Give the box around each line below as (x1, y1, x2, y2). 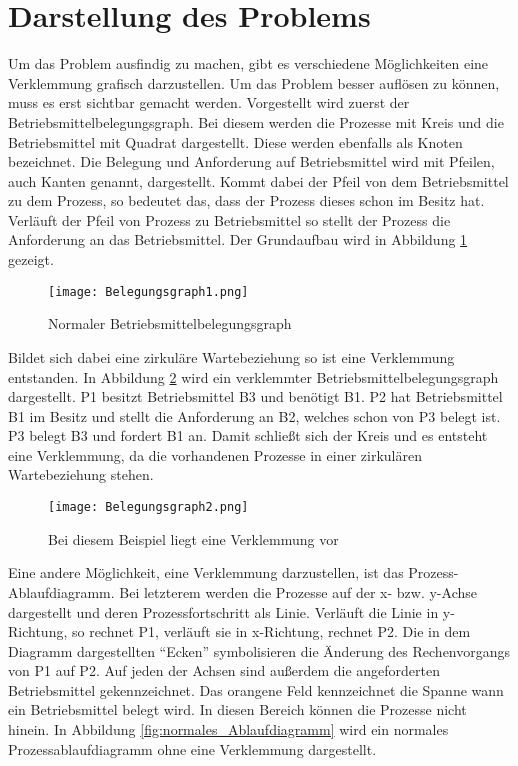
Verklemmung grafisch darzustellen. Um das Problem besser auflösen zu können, (8, 72, 500, 93)
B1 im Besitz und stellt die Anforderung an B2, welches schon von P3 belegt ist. (8, 405, 501, 426)
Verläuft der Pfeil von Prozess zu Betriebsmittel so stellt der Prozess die (8, 209, 451, 230)
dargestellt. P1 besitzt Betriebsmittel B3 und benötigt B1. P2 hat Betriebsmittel (8, 386, 503, 407)
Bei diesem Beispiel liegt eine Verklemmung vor (48, 528, 339, 549)
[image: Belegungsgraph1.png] (48, 284, 249, 299)
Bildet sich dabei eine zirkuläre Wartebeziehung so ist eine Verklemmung (8, 346, 455, 367)
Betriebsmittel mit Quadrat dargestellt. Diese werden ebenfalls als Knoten (8, 131, 463, 152)
